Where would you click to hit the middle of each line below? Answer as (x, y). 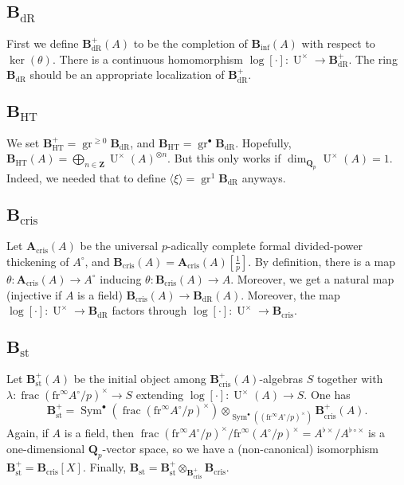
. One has (327, 395)
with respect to (338, 43)
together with (350, 378)
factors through (149, 310)
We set (23, 142)
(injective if (34, 294)
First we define (43, 43)
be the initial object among (140, 378)
